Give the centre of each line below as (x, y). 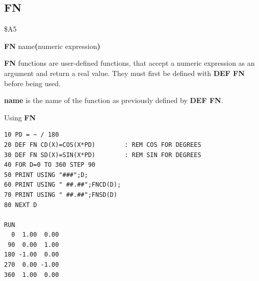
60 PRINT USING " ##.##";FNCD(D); (63, 185)
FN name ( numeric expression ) (52, 46)
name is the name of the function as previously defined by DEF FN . (114, 100)
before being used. (32, 83)
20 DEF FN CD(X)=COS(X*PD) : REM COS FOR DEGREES (103, 145)
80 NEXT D (21, 205)
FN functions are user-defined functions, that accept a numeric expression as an (129, 63)
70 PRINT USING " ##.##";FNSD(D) (61, 195)
